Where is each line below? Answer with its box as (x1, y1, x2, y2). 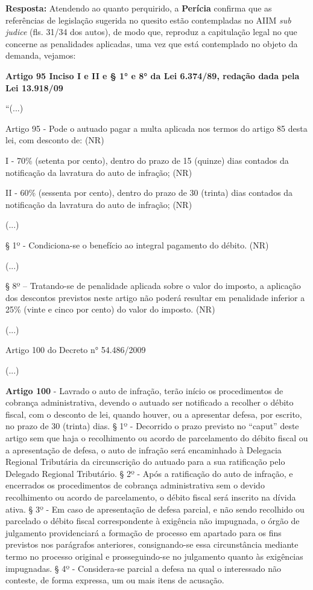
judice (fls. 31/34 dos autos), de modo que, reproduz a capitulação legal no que (5, 25, 297, 38)
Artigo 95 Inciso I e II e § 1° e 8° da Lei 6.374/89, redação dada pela (5, 69, 300, 82)
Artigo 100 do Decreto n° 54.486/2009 (5, 343, 146, 356)
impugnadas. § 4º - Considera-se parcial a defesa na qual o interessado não (5, 562, 281, 574)
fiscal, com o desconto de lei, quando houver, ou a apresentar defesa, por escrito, (5, 407, 302, 420)
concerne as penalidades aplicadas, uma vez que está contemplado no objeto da (5, 37, 298, 50)
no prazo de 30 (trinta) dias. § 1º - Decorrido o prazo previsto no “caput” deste (5, 420, 299, 432)
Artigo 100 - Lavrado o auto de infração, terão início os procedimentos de (5, 384, 283, 397)
